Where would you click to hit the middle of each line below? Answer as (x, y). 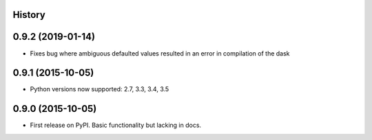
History (29, 15)
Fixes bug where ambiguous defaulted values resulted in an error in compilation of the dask (160, 53)
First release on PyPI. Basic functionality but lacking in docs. (116, 125)
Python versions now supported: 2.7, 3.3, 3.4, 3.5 (100, 89)
